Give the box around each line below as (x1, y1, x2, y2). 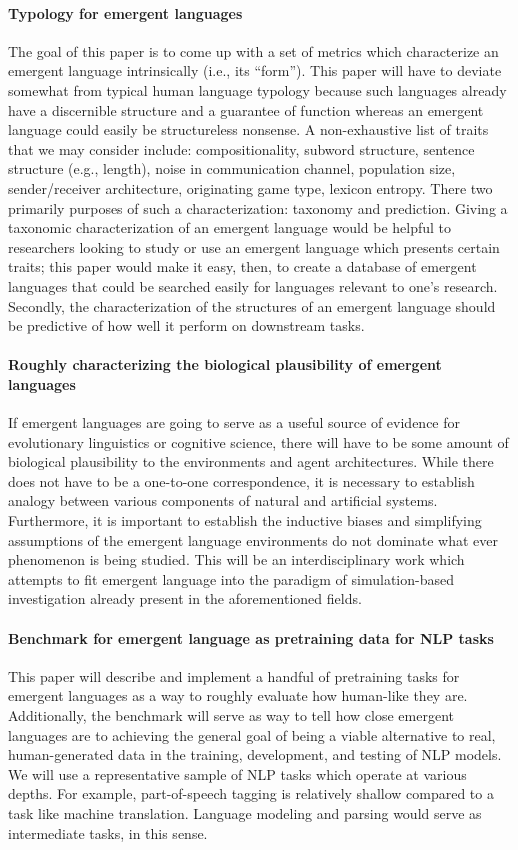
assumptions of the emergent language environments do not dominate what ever (8, 529, 499, 550)
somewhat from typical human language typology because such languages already (8, 79, 507, 100)
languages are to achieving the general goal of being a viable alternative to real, (8, 724, 496, 745)
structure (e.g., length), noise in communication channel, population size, (8, 158, 456, 179)
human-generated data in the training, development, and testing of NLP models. (8, 744, 502, 765)
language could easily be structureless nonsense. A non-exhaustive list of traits (8, 119, 489, 140)
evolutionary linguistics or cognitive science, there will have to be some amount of (8, 431, 509, 452)
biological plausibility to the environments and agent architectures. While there (8, 451, 494, 472)
